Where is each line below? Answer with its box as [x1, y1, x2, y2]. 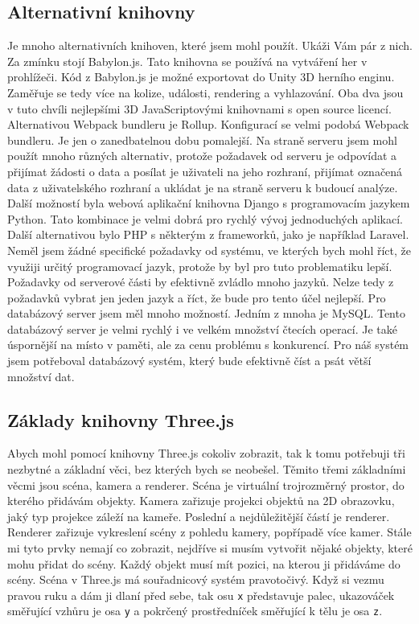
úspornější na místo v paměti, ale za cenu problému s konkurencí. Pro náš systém [7, 336, 409, 353]
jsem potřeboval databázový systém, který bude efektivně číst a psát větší [7, 352, 372, 369]
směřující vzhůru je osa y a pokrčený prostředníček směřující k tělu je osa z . [7, 602, 383, 619]
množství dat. [7, 367, 75, 384]
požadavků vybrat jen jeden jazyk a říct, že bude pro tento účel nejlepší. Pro [7, 289, 386, 306]
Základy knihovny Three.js [7, 407, 234, 432]
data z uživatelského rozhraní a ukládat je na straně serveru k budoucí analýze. [7, 179, 398, 195]
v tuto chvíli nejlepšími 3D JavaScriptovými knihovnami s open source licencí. [7, 100, 392, 117]
